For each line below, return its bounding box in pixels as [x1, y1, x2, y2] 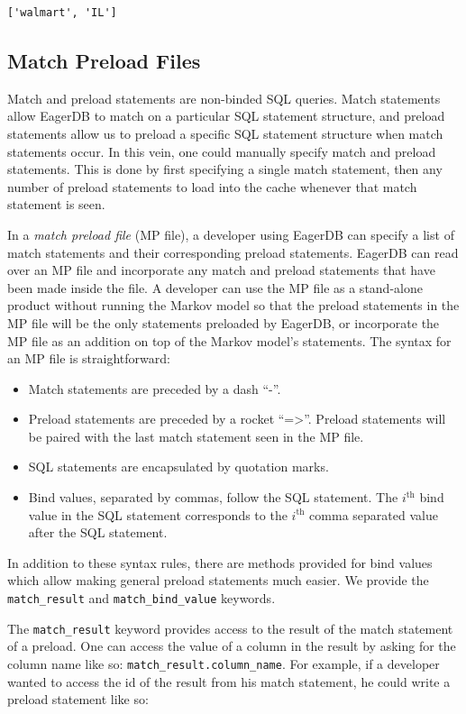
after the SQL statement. [28, 523, 168, 542]
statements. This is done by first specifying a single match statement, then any [7, 160, 443, 178]
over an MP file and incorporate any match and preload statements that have [7, 261, 435, 279]
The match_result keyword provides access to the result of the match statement [7, 618, 453, 637]
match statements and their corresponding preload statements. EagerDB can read [7, 243, 459, 261]
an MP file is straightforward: [7, 349, 170, 368]
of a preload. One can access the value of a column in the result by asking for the [7, 636, 456, 655]
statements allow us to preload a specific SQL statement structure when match [7, 124, 443, 142]
